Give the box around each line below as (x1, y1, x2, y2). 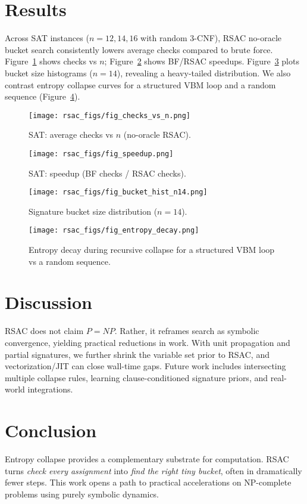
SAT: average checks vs (29, 128, 114, 141)
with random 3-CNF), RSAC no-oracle (140, 32, 281, 44)
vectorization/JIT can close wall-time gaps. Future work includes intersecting (5, 360, 286, 372)
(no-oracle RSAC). (123, 128, 191, 141)
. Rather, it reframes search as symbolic (114, 324, 259, 337)
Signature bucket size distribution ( (29, 205, 158, 217)
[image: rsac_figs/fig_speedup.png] (29, 149, 174, 158)
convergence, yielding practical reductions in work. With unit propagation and (5, 336, 290, 348)
